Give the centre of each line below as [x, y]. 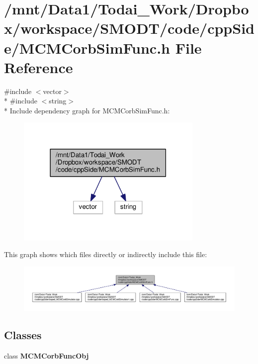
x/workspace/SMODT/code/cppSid [129, 28]
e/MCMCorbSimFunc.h [87, 47]
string [58, 101]
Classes [23, 334]
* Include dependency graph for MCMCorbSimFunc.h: [87, 110]
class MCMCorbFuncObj [46, 355]
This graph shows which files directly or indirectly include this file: [106, 254]
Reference [39, 67]
